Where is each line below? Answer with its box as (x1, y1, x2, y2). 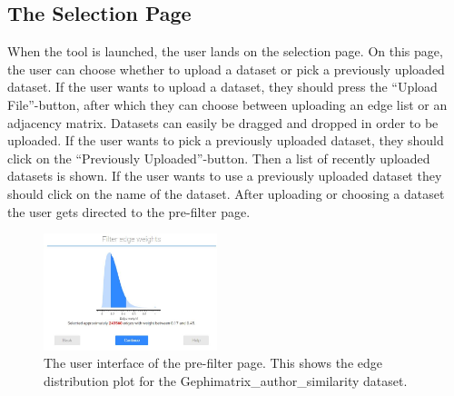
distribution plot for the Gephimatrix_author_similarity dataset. (44, 371, 408, 391)
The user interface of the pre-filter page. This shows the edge (44, 353, 382, 372)
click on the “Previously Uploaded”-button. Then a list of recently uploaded (7, 148, 430, 167)
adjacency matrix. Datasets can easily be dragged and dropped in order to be (7, 113, 439, 132)
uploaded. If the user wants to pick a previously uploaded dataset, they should (7, 131, 444, 150)
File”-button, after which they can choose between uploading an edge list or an (7, 94, 448, 114)
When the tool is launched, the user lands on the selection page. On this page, (7, 42, 443, 61)
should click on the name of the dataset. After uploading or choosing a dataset (7, 183, 445, 203)
